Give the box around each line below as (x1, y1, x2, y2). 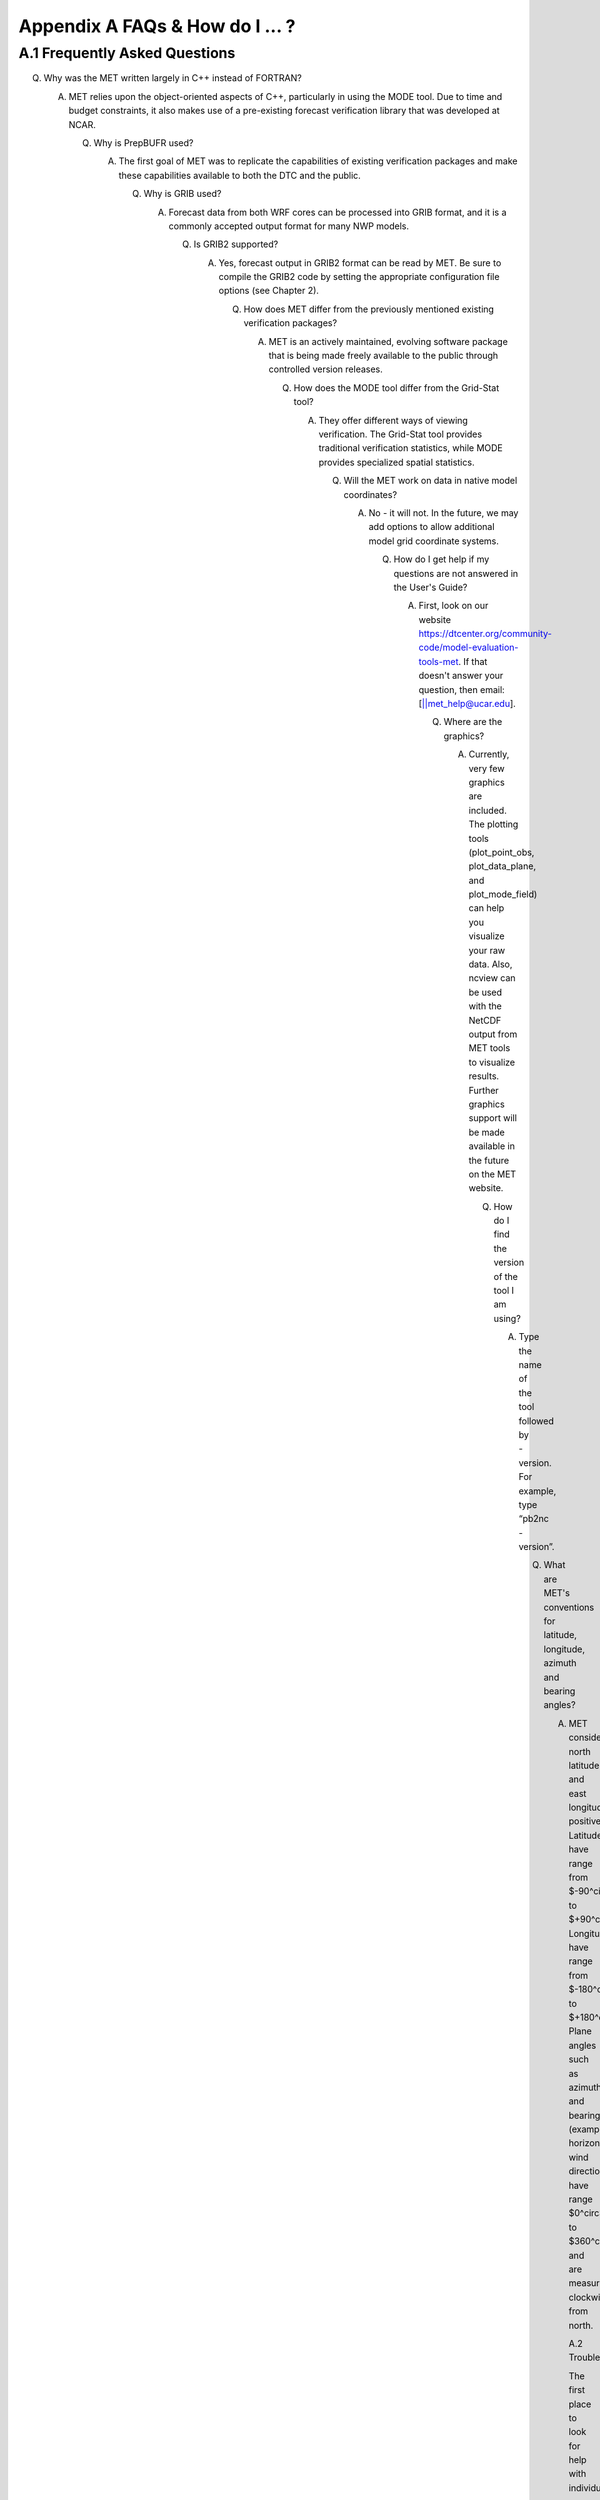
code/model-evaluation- (418, 641, 519, 654)
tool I (493, 1285, 515, 1297)
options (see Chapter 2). (218, 285, 320, 297)
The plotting (468, 818, 519, 830)
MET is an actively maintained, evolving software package (268, 335, 509, 347)
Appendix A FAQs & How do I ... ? (18, 15, 296, 37)
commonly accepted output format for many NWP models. (168, 220, 410, 232)
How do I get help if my (393, 553, 490, 565)
